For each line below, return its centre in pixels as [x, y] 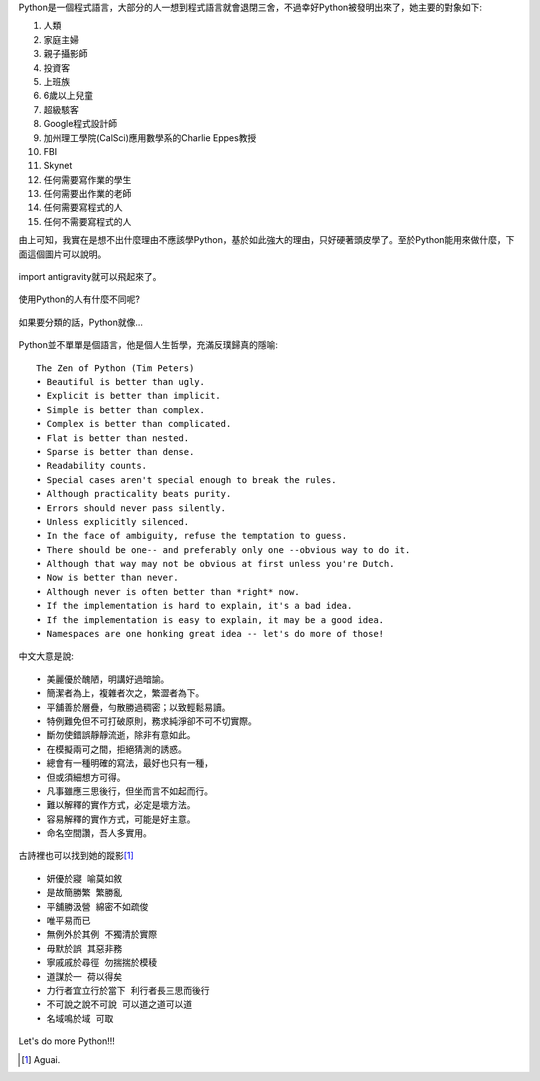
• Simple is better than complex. [120, 409]
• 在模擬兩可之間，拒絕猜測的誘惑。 [111, 749]
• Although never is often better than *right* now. [168, 591]
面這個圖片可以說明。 [62, 254]
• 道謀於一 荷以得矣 [79, 976]
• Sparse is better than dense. [115, 451]
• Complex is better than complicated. [134, 424]
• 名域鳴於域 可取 [75, 1018]
